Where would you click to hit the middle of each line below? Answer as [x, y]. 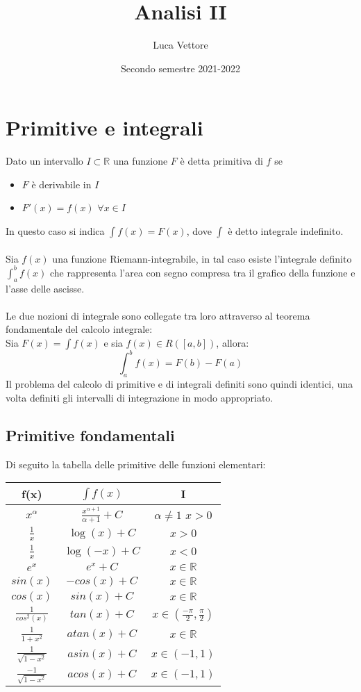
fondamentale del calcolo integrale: [79, 329]
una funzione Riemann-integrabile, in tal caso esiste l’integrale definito [202, 258]
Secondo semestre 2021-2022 [180, 68]
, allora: [233, 342]
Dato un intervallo [44, 161]
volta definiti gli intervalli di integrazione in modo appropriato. [140, 397]
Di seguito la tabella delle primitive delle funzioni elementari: [136, 464]
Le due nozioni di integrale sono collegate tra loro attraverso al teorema [158, 315]
